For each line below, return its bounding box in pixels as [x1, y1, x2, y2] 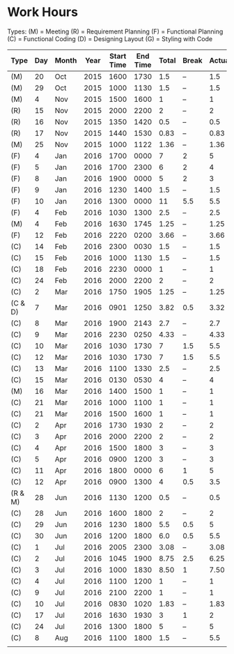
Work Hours [7, 4, 79, 20]
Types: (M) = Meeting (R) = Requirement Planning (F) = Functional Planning [7, 27, 224, 36]
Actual [208, 55, 232, 65]
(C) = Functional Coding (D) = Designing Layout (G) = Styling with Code [7, 34, 213, 43]
